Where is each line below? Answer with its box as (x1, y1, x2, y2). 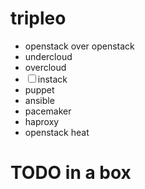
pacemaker (24, 105, 72, 117)
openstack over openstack (24, 40, 135, 52)
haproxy (24, 115, 60, 127)
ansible (24, 94, 55, 106)
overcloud (24, 61, 67, 73)
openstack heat (24, 126, 90, 138)
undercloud (24, 50, 73, 62)
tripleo (10, 7, 67, 30)
